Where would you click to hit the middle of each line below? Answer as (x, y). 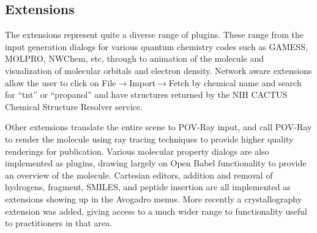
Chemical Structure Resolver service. (74, 106)
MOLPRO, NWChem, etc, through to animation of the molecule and (134, 58)
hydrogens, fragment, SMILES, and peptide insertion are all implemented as (148, 187)
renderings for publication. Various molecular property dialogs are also (137, 151)
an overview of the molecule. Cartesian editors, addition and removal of (139, 175)
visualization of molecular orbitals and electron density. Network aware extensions (158, 70)
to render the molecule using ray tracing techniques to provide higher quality (149, 139)
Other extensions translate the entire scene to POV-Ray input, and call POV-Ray (158, 127)
